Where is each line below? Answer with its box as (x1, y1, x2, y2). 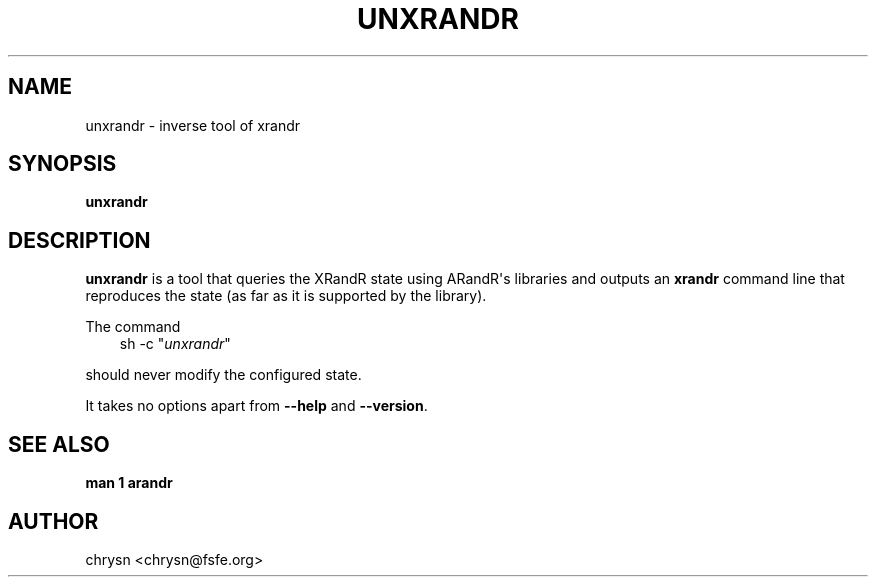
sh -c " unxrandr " (119, 335, 231, 353)
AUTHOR (8, 508, 99, 534)
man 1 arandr (85, 474, 173, 492)
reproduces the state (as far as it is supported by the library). (85, 287, 487, 305)
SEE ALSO (8, 431, 110, 457)
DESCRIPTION (8, 227, 151, 253)
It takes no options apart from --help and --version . (85, 397, 428, 415)
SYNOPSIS (8, 151, 117, 177)
